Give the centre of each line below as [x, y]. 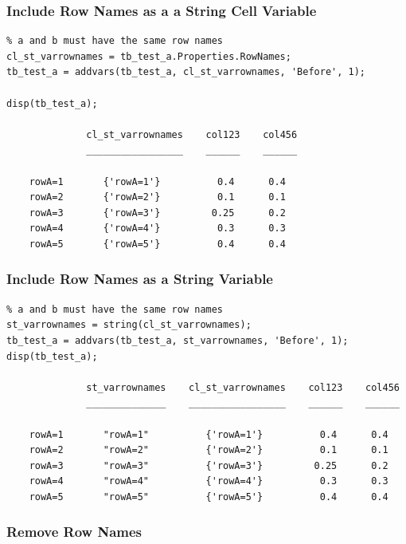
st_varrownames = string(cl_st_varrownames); [129, 325]
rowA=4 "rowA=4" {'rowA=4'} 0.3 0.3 [209, 481]
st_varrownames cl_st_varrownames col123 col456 [243, 387]
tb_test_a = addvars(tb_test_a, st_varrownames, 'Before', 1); [178, 340]
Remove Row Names [74, 532]
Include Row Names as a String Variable [140, 279]
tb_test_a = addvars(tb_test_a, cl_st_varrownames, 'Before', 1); [186, 72]
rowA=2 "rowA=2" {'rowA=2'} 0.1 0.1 [209, 450]
